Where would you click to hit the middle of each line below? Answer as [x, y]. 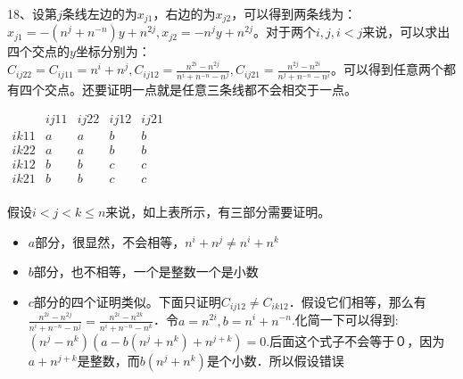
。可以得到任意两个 [387, 69]
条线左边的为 [99, 13]
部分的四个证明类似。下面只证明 [127, 302]
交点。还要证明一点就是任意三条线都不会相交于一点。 [200, 90]
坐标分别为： [113, 51]
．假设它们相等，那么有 [357, 302]
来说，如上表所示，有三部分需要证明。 [218, 212]
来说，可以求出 [406, 32]
